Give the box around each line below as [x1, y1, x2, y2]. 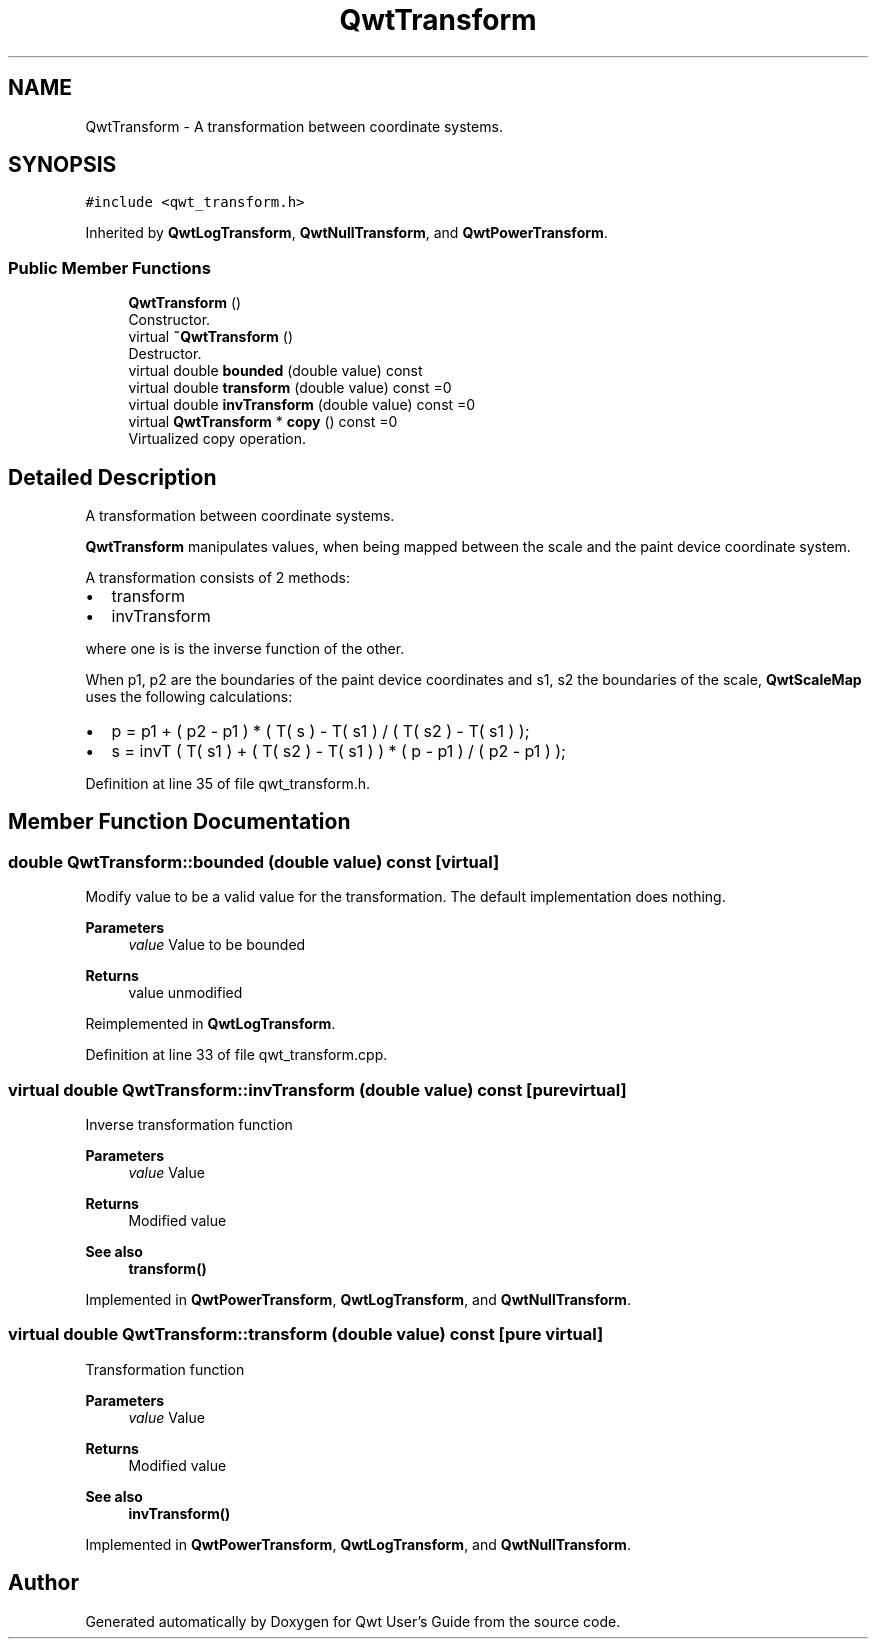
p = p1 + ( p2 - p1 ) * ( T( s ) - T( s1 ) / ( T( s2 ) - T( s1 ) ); [111, 721, 530, 742]
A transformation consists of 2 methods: [85, 569, 350, 587]
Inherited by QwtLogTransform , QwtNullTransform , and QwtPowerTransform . [85, 224, 608, 242]
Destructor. [128, 345, 202, 363]
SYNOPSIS [8, 152, 117, 178]
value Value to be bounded [128, 936, 306, 954]
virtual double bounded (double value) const [128, 362, 423, 380]
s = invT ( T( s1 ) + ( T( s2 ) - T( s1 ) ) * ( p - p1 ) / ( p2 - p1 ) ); [111, 741, 566, 762]
